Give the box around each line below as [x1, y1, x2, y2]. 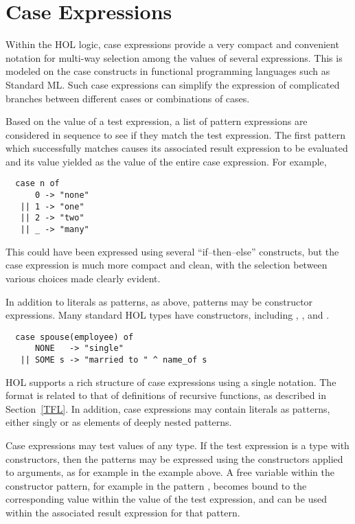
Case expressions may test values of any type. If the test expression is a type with [5, 438, 350, 453]
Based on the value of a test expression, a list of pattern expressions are [5, 114, 308, 128]
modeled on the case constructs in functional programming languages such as [5, 64, 330, 78]
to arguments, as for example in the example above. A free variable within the [5, 465, 335, 479]
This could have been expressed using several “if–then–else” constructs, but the [5, 244, 339, 258]
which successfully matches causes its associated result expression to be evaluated [5, 141, 348, 155]
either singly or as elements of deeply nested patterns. [5, 415, 232, 429]
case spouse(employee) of [15, 332, 134, 342]
